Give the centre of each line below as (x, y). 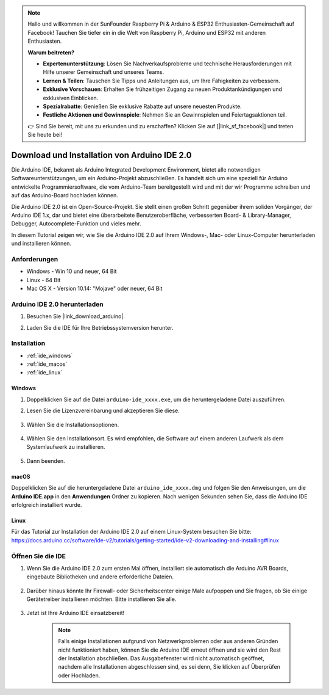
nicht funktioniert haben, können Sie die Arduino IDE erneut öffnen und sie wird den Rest (170, 650)
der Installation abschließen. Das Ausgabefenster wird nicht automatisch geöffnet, (161, 658)
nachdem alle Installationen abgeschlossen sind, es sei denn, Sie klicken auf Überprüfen (169, 667)
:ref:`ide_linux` (44, 373)
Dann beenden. (46, 460)
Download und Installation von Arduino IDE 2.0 (101, 155)
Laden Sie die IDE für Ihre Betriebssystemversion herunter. (100, 327)
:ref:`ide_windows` (50, 355)
